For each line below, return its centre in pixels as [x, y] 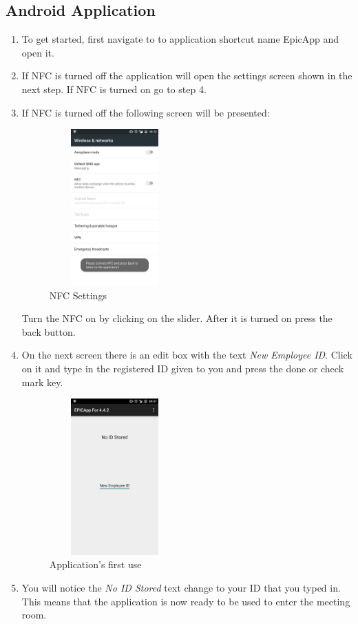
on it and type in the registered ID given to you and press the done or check [183, 368]
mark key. [42, 382]
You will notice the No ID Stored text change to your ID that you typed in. [181, 588]
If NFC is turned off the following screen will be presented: [146, 112]
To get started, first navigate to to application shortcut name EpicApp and [180, 39]
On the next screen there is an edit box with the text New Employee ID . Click [187, 355]
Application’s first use [95, 564]
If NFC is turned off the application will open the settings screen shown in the [187, 76]
